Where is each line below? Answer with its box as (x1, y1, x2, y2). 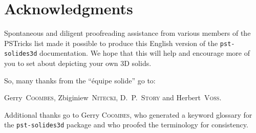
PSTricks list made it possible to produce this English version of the (4, 37, 218, 48)
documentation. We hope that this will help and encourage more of (39, 48, 250, 58)
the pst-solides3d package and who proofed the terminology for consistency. (4, 119, 248, 130)
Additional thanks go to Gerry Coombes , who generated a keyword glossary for (4, 109, 252, 120)
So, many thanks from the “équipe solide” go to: (4, 75, 156, 85)
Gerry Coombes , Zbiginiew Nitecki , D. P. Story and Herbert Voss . (4, 92, 222, 103)
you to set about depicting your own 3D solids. (4, 58, 152, 69)
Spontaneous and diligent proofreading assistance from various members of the (4, 28, 251, 38)
